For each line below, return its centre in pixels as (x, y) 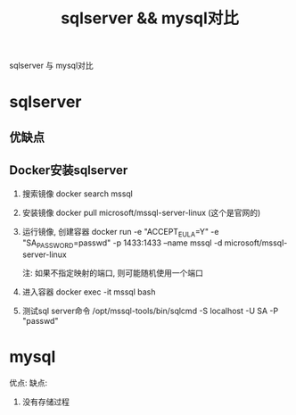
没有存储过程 (45, 402)
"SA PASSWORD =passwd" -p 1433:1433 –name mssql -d (122, 244)
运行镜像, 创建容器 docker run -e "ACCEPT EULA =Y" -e (120, 232)
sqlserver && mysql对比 (150, 18)
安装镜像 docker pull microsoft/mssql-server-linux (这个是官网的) (141, 212)
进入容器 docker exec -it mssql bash (89, 292)
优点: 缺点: (29, 383)
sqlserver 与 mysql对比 (51, 66)
